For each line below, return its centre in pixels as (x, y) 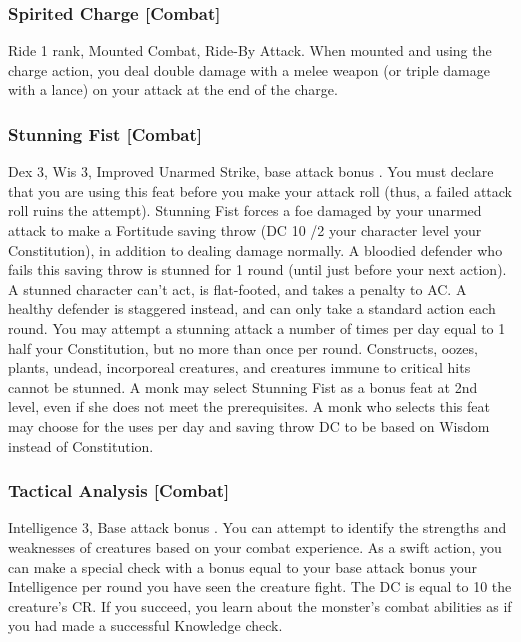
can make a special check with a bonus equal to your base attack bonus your (242, 566)
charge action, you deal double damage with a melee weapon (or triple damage (249, 69)
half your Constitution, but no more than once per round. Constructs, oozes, (243, 347)
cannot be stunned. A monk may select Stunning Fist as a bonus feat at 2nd (243, 386)
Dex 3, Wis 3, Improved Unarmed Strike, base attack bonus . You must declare (251, 171)
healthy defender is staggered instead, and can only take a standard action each (252, 308)
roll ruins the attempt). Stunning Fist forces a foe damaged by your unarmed (245, 210)
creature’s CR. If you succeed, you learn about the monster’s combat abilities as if (260, 605)
